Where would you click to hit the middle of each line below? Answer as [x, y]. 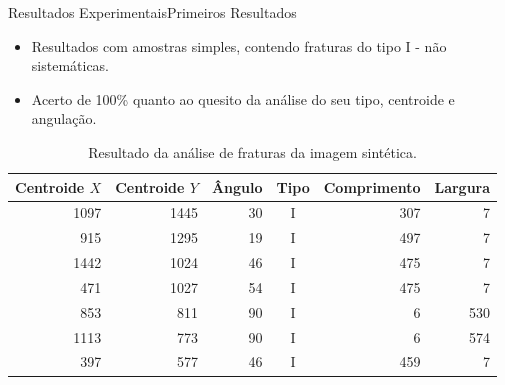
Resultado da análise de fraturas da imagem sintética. [252, 151]
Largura [462, 186]
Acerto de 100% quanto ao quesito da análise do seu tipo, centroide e [243, 98]
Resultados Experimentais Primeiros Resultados [152, 12]
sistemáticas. [70, 65]
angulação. [64, 118]
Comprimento [372, 186]
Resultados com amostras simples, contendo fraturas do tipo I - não [239, 45]
